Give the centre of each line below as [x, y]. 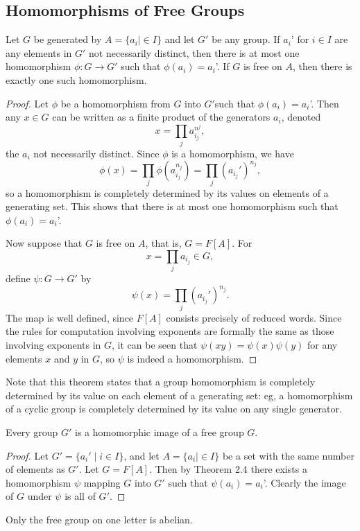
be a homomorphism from [115, 103]
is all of [80, 496]
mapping [102, 482]
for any [322, 344]
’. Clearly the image [305, 482]
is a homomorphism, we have [233, 153]
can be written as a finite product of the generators [161, 117]
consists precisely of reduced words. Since [254, 317]
